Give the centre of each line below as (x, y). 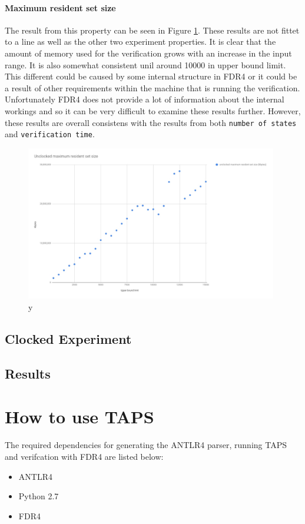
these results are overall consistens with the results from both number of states (151, 122)
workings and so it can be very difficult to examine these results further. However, (153, 110)
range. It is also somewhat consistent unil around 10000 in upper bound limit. (145, 64)
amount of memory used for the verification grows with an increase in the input (148, 53)
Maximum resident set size (60, 7)
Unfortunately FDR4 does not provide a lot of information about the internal (145, 99)
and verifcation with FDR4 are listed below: (84, 456)
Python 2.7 (39, 496)
